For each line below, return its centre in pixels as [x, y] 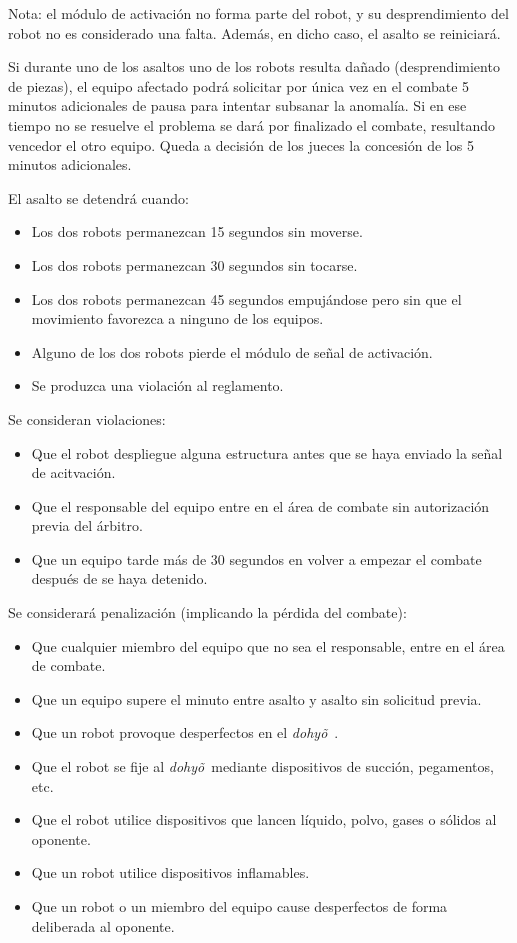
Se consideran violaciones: [87, 418]
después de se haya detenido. [119, 578]
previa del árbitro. [87, 525]
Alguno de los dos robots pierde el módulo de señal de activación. [232, 351]
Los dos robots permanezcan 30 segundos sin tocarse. [194, 264]
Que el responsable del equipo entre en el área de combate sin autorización [260, 505]
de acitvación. [73, 472]
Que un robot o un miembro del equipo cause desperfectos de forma [239, 906]
